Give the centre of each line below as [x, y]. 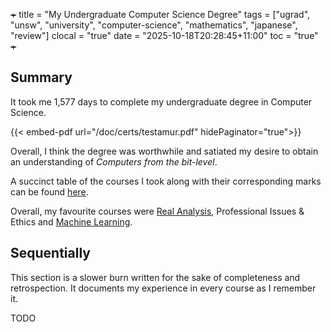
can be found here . [49, 191]
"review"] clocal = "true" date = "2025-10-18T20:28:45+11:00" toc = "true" [164, 35]
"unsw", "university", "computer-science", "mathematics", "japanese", [154, 25]
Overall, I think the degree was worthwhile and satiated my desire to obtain [164, 151]
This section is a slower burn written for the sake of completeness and [155, 277]
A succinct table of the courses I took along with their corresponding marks [166, 181]
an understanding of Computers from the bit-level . [114, 161]
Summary [41, 77]
